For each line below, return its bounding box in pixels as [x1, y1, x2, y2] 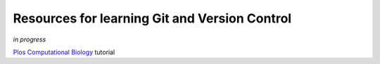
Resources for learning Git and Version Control [13, 11, 292, 26]
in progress [13, 35, 46, 44]
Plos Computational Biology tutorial [13, 48, 115, 56]
